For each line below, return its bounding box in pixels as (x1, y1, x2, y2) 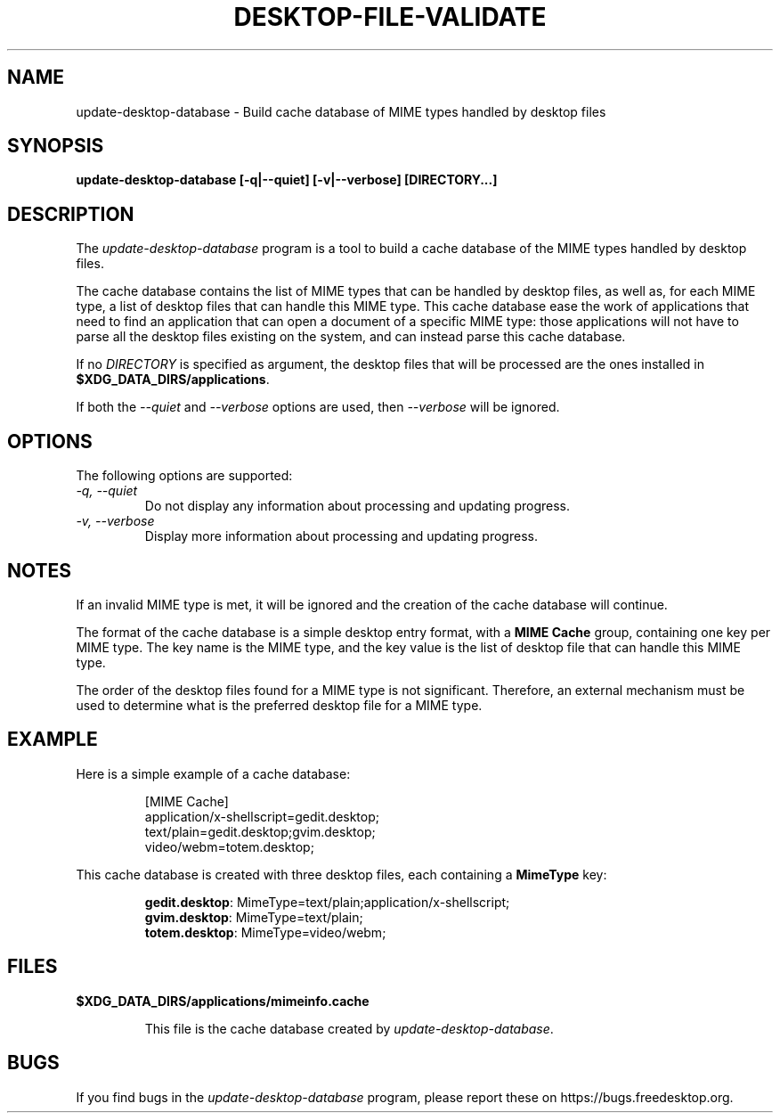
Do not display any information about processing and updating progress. (144, 498, 570, 514)
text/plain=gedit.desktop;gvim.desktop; (144, 823, 376, 839)
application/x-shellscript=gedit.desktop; (144, 808, 380, 824)
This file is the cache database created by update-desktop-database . (144, 1020, 554, 1036)
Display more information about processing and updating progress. (144, 528, 538, 544)
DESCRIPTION (7, 202, 134, 225)
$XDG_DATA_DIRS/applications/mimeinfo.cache (76, 993, 370, 1009)
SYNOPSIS (7, 135, 104, 158)
